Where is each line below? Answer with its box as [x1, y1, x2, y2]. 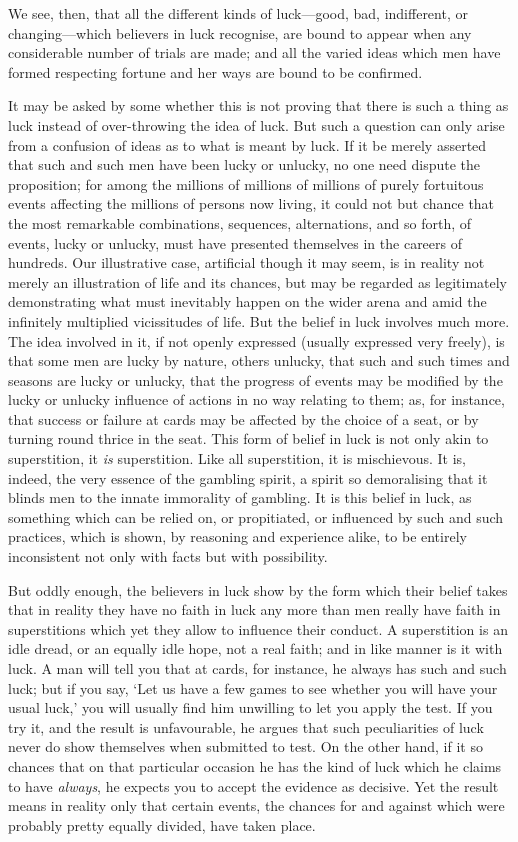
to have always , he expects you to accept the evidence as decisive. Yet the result [8, 775, 499, 796]
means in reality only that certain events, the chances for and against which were [8, 795, 505, 816]
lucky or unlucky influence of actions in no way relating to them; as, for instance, [8, 389, 505, 410]
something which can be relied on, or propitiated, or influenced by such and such [8, 506, 504, 527]
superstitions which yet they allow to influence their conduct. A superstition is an [8, 618, 508, 639]
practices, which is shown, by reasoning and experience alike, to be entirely [8, 526, 467, 547]
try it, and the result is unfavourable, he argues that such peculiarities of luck [8, 716, 484, 737]
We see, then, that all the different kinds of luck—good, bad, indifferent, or [8, 3, 468, 23]
